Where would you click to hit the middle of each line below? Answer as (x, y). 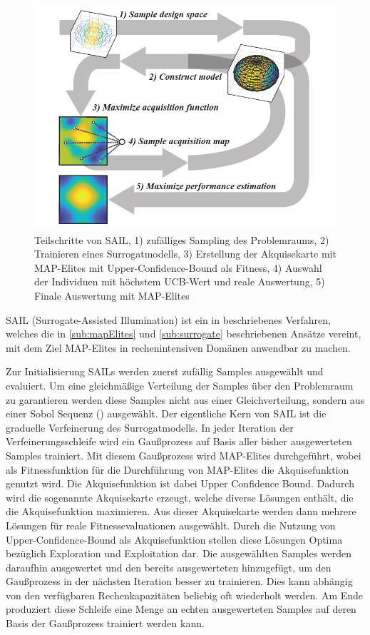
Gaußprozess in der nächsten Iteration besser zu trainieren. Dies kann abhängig (179, 581)
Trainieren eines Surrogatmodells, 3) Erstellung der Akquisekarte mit (185, 254)
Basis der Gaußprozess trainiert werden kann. (105, 623)
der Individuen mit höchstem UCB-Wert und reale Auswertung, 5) (180, 281)
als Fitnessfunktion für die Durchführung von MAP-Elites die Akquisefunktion (178, 469)
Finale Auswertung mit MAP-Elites (112, 296)
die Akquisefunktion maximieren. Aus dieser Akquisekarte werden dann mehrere (181, 511)
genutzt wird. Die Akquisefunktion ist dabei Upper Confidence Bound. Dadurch (180, 483)
